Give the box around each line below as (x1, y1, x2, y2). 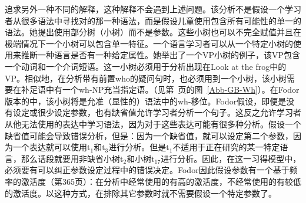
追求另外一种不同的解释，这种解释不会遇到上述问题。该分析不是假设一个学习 (5, 3, 301, 15)
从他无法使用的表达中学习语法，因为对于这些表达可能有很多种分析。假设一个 (5, 117, 301, 130)
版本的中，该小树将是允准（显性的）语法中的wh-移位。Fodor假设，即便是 (5, 94, 287, 107)
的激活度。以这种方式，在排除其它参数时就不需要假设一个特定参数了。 (5, 187, 277, 199)
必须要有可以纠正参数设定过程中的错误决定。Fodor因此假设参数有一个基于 (5, 164, 290, 176)
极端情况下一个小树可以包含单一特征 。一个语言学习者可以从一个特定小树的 (5, 37, 293, 49)
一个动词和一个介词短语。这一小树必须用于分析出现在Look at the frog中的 (5, 60, 287, 72)
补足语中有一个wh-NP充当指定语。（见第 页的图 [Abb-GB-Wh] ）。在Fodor (21, 83, 300, 96)
